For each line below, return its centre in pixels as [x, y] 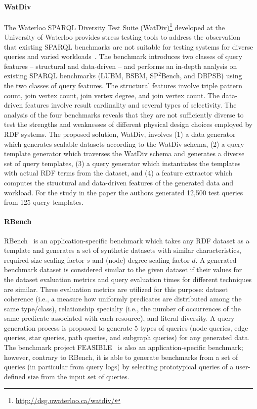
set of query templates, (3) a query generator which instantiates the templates [122, 163]
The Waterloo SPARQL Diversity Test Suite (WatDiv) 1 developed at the [114, 26]
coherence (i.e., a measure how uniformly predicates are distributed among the [123, 299]
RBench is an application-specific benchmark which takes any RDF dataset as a [127, 240]
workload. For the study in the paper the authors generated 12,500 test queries [124, 192]
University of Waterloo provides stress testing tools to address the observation [122, 37]
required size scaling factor [44, 260]
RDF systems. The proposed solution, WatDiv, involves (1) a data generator [120, 134]
